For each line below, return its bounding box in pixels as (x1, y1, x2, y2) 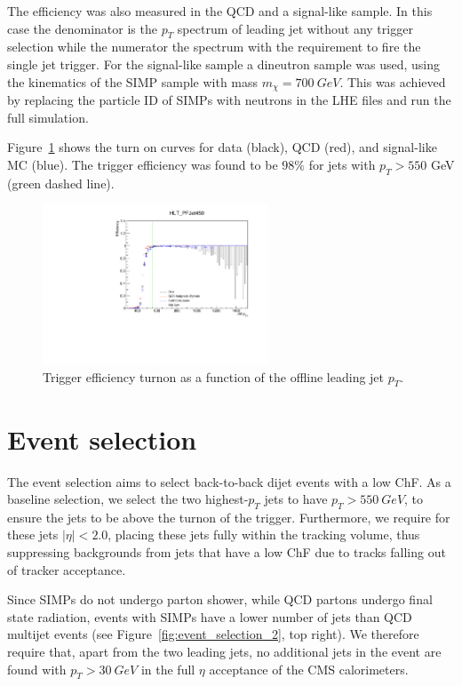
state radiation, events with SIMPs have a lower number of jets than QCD (7, 607, 412, 626)
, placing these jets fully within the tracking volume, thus (108, 525, 420, 544)
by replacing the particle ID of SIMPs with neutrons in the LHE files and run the (7, 91, 451, 109)
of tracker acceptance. (7, 560, 126, 578)
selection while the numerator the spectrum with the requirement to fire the (7, 37, 421, 56)
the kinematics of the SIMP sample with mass (7, 72, 259, 91)
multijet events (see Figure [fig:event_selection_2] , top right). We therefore (7, 625, 419, 643)
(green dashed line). (7, 173, 115, 192)
